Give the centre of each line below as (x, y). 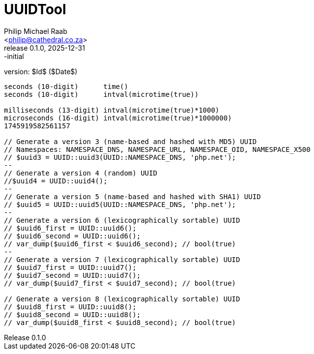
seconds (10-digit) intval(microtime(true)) (101, 94)
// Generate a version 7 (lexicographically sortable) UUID (122, 259)
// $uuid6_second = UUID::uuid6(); (72, 236)
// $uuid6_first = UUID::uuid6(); (70, 228)
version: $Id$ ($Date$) (41, 71)
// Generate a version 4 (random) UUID (81, 173)
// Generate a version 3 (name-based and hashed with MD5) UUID (130, 141)
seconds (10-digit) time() (66, 86)
